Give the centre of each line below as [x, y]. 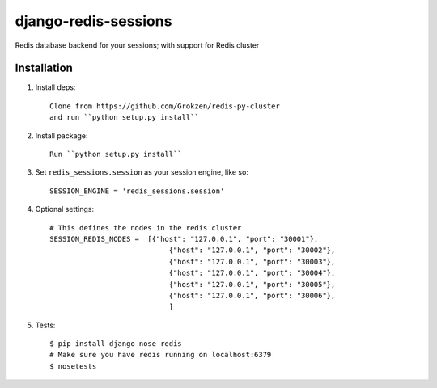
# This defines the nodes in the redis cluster [146, 228]
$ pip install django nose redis [116, 344]
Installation [44, 68]
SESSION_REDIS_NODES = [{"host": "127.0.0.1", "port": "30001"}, [184, 239]
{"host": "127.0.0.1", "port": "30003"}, [252, 261]
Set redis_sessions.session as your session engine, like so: [142, 172]
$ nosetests [73, 366]
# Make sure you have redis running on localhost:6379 [161, 355]
